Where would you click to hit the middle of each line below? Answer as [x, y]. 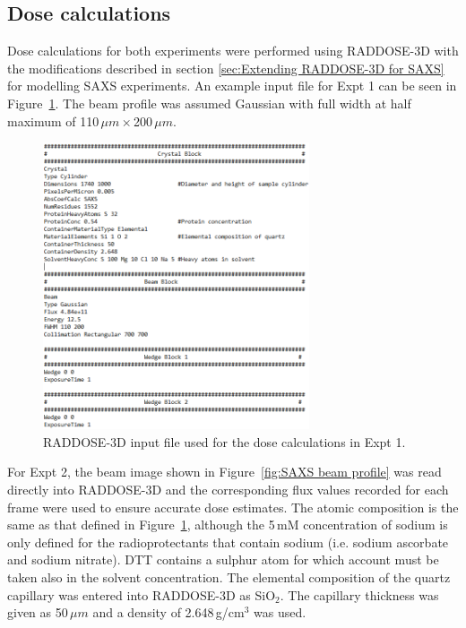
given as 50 [38, 612]
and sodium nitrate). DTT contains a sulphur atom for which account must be [223, 559]
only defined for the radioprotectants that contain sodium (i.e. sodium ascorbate [228, 542]
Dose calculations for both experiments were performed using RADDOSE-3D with [233, 51]
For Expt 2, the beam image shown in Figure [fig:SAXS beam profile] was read [224, 472]
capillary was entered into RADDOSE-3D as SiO [142, 594]
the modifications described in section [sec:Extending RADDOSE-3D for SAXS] [226, 68]
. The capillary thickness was [359, 594]
